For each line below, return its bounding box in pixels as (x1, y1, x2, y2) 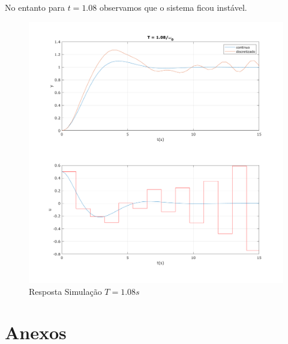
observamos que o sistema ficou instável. (99, 1, 247, 13)
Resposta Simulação (29, 285, 102, 297)
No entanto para (5, 1, 65, 13)
